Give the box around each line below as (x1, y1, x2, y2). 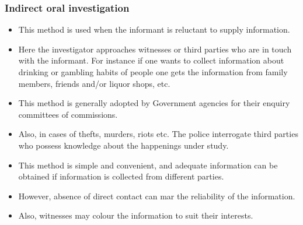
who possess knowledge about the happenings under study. (18, 139, 229, 151)
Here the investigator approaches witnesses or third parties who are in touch (18, 43, 292, 55)
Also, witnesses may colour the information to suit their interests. (18, 209, 253, 222)
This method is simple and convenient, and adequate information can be (18, 159, 278, 171)
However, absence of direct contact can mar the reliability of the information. (18, 189, 295, 202)
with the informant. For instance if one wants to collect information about (18, 54, 284, 66)
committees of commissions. (18, 108, 118, 120)
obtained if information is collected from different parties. (18, 170, 224, 182)
